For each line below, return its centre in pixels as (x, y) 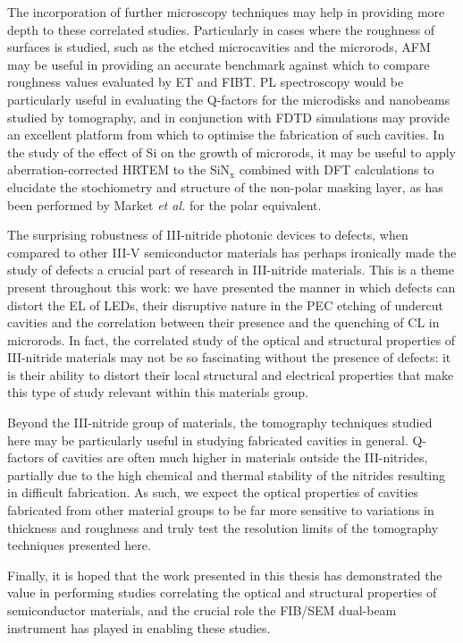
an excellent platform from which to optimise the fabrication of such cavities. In (226, 135)
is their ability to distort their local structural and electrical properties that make (231, 374)
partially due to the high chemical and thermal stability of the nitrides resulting (227, 474)
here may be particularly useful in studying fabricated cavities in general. (208, 440)
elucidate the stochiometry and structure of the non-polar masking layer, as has (225, 186)
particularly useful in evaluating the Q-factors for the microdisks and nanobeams (229, 99)
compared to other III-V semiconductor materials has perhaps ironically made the (232, 252)
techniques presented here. (79, 545)
